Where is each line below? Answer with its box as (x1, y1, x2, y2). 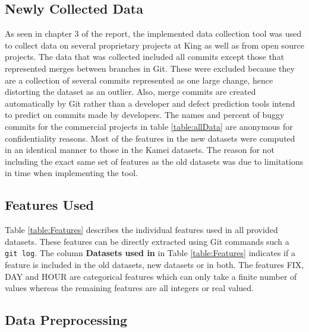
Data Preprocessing (5, 311, 128, 329)
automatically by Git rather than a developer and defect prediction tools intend (5, 97, 295, 109)
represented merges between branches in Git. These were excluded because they (5, 62, 295, 74)
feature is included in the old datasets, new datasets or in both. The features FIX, (5, 258, 304, 270)
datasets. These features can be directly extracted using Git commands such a (5, 235, 289, 247)
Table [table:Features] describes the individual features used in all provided (5, 224, 278, 236)
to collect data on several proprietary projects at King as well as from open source (5, 39, 304, 51)
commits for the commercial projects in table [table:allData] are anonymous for (5, 120, 293, 132)
